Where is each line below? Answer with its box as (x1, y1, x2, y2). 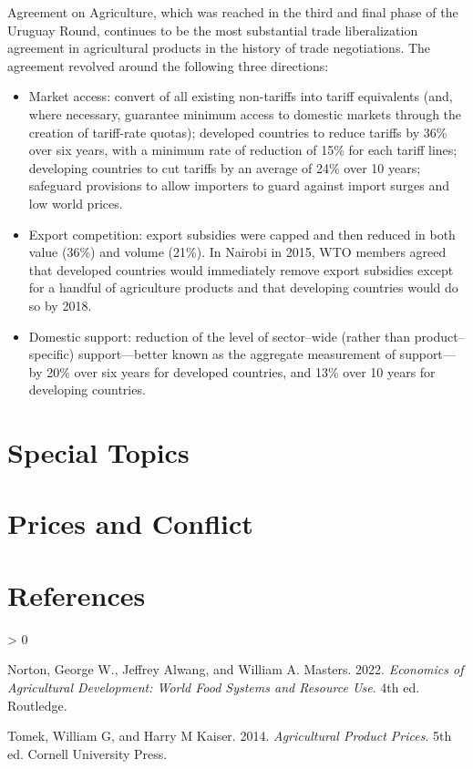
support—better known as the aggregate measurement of (77, 344, 396, 364)
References (7, 576, 146, 613)
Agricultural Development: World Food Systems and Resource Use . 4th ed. (7, 677, 420, 696)
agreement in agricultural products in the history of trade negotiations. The (7, 38, 431, 57)
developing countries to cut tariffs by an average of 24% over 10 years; (28, 158, 421, 177)
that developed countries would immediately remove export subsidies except (28, 260, 454, 279)
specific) (28, 344, 75, 364)
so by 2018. (28, 295, 92, 314)
